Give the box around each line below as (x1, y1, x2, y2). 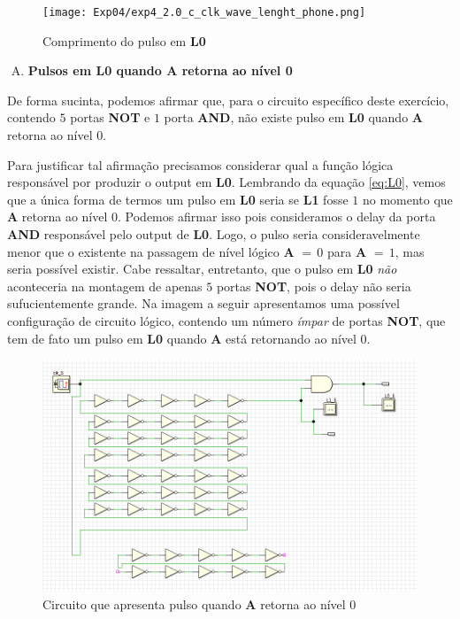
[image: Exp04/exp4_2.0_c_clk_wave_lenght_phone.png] (42, 6, 366, 19)
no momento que (362, 190, 453, 208)
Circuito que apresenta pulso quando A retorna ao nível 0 (42, 594, 356, 613)
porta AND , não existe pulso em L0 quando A (164, 108, 423, 127)
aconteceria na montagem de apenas (7, 276, 203, 295)
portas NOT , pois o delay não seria (216, 276, 411, 295)
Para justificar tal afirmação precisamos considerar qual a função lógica (7, 155, 394, 174)
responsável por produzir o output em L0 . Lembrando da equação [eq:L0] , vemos (7, 173, 446, 191)
